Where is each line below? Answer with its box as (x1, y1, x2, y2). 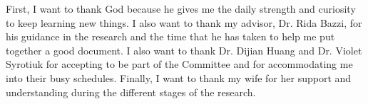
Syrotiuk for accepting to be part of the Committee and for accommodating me (6, 57, 353, 71)
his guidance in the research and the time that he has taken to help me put (6, 29, 335, 44)
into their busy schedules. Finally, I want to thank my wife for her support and (6, 70, 352, 85)
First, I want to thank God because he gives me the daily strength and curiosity (6, 1, 356, 16)
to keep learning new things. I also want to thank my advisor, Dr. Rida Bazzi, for (6, 15, 362, 30)
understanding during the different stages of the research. (6, 84, 256, 99)
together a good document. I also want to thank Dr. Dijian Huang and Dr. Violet (6, 42, 362, 57)
